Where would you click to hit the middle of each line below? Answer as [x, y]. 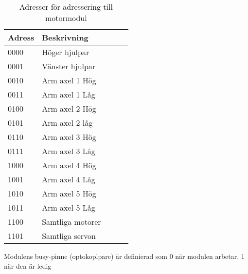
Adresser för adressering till [66, 7]
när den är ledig [28, 265]
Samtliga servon [69, 236]
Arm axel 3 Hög [69, 137]
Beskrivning [65, 37]
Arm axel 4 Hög [69, 165]
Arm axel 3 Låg [69, 151]
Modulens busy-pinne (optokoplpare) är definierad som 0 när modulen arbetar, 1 [124, 256]
